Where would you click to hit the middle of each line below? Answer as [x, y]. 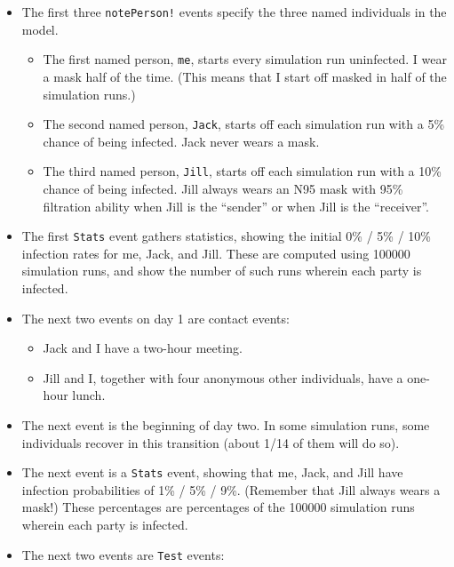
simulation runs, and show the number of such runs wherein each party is [222, 271]
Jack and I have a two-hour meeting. [143, 348]
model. [40, 29]
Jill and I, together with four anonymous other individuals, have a [223, 377]
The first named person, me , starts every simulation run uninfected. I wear [245, 59]
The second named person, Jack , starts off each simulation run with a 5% [244, 124]
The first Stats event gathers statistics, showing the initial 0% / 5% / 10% [226, 236]
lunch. [89, 395]
